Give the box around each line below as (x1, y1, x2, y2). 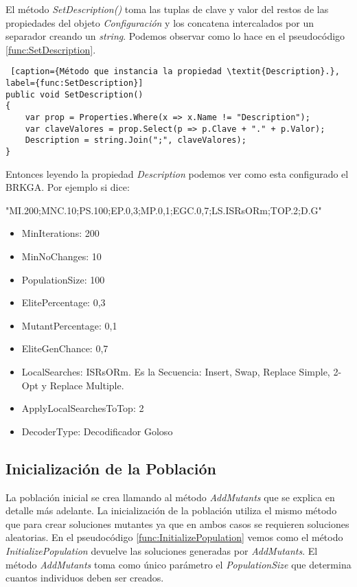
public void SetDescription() (5, 89, 143, 100)
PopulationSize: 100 (21, 272, 105, 286)
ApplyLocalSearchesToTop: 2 (21, 401, 144, 415)
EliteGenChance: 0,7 (21, 341, 108, 356)
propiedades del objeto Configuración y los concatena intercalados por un (5, 15, 314, 30)
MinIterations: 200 (21, 226, 100, 240)
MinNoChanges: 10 (21, 249, 102, 263)
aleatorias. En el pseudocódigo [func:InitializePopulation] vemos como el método (5, 530, 343, 544)
